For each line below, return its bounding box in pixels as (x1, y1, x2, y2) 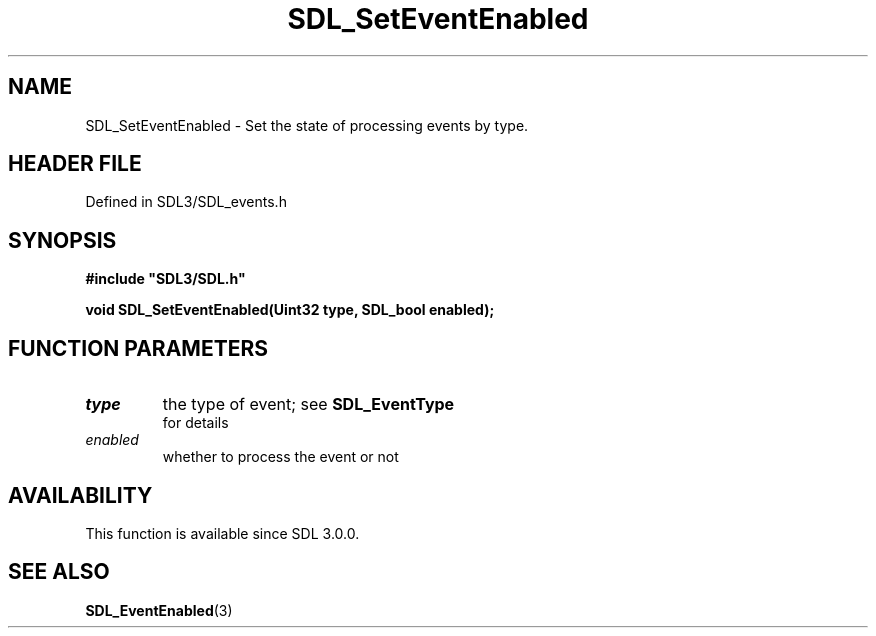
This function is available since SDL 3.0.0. (85, 524, 360, 542)
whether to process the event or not (162, 448, 399, 466)
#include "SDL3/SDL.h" (85, 270, 246, 288)
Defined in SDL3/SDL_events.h (85, 193, 287, 211)
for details (162, 414, 229, 432)
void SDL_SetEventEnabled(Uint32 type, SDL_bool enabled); (85, 301, 495, 319)
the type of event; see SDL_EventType (162, 394, 455, 415)
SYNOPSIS (8, 227, 117, 253)
